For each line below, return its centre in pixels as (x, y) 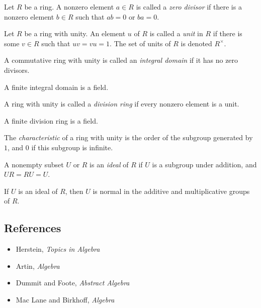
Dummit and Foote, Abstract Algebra (73, 283)
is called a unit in (176, 33)
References (33, 228)
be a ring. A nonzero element (69, 7)
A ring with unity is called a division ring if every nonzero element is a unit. (122, 104)
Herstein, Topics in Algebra (58, 249)
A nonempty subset (34, 164)
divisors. (17, 70)
